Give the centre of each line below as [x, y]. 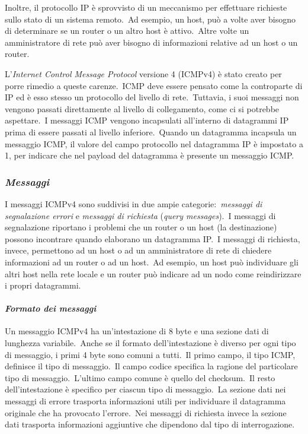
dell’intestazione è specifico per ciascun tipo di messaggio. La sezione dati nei [145, 389]
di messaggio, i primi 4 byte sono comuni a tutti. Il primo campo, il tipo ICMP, [150, 354]
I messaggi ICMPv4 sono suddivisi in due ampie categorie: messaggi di [134, 203]
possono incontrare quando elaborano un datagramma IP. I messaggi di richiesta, [153, 238]
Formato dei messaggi [51, 308]
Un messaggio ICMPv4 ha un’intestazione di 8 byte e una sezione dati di [137, 331]
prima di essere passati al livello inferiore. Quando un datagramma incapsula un [151, 132]
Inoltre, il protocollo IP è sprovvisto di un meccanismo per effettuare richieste [146, 7]
